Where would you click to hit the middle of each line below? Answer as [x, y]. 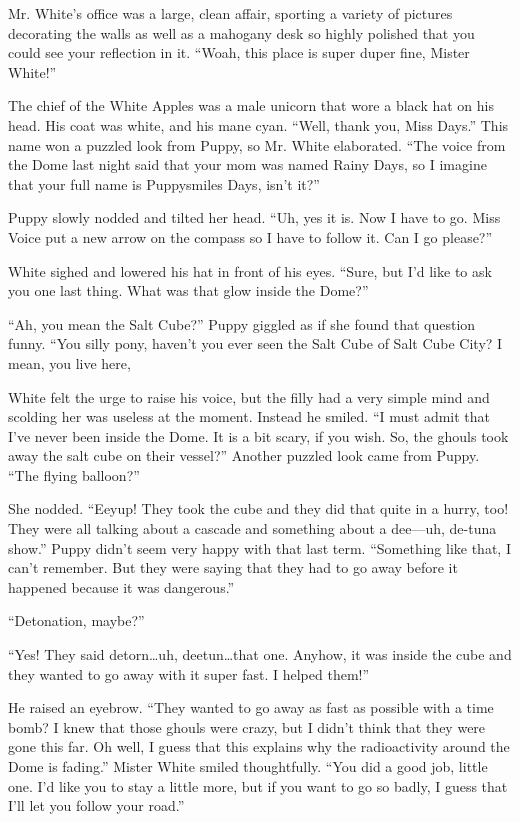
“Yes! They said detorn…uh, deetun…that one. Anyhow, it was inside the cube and [260, 654]
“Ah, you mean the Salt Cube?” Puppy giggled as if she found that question [242, 323]
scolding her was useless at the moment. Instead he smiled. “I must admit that [249, 416]
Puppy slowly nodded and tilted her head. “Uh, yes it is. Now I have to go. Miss [254, 217]
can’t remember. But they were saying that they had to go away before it [233, 567]
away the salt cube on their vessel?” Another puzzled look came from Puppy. [244, 455]
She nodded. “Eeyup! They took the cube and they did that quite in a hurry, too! [258, 508]
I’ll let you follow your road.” [96, 805]
